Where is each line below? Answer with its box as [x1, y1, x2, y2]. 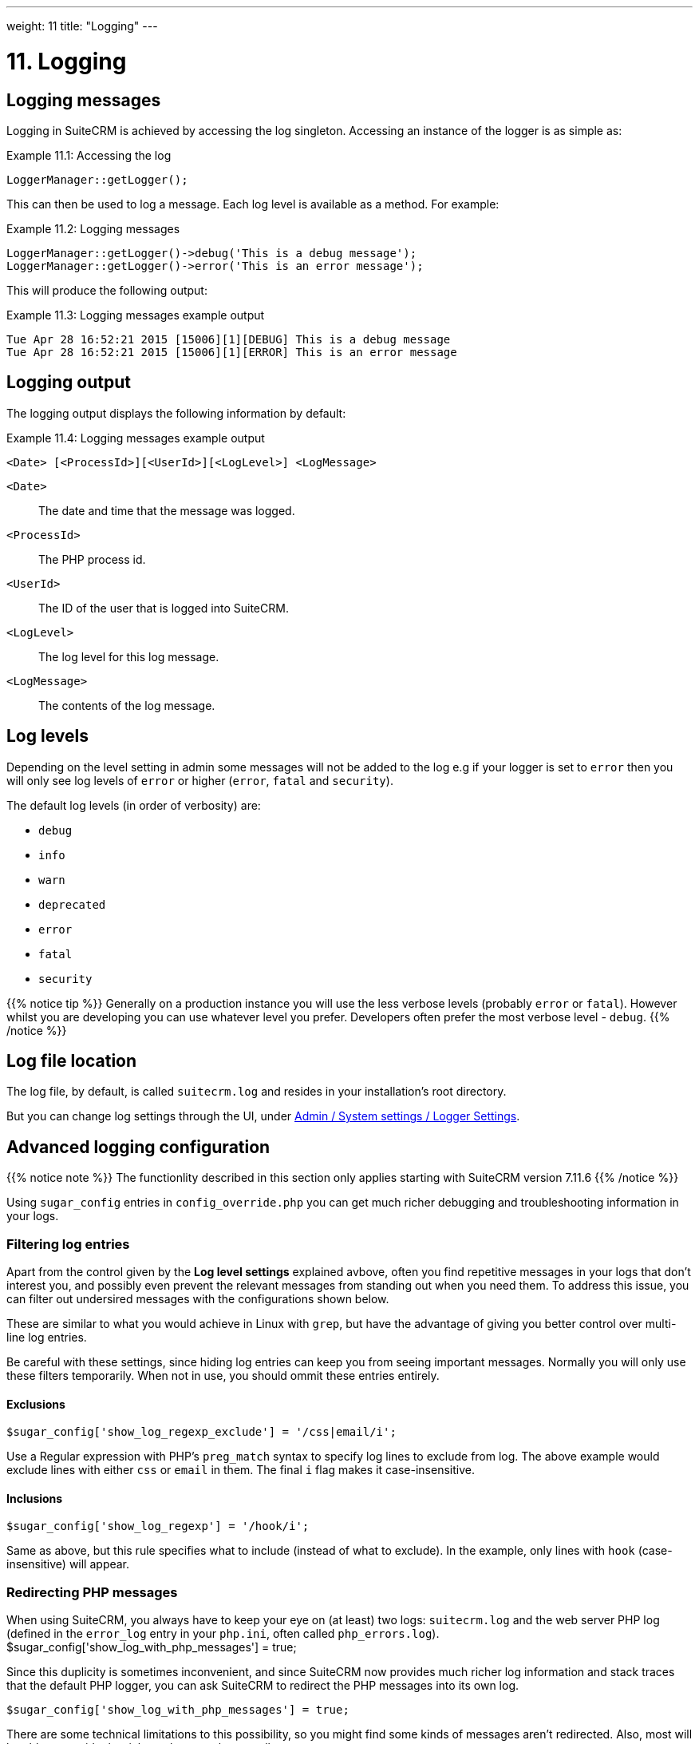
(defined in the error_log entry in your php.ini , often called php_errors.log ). [6, 1627, 440, 1641]
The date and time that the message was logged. [38, 503, 295, 517]
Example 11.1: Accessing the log [6, 148, 172, 162]
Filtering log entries [6, 1235, 130, 1252]
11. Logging [6, 47, 127, 75]
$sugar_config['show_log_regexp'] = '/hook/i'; [6, 1520, 310, 1533]
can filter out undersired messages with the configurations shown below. [6, 1292, 389, 1306]
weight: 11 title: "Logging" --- [6, 19, 158, 33]
